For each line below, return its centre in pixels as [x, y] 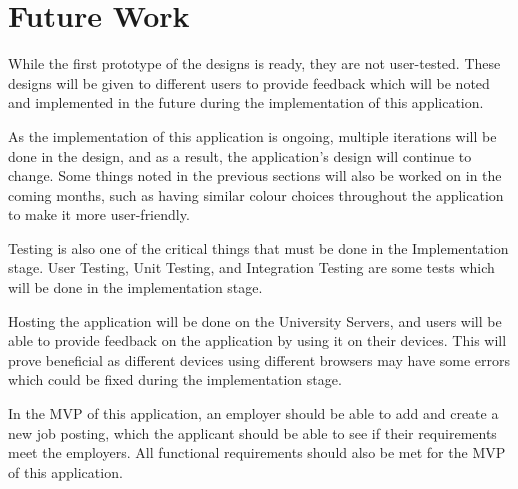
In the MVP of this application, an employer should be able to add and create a [253, 413]
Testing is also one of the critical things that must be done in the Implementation [258, 247]
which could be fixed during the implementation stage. [175, 379]
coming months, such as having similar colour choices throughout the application [256, 194]
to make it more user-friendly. [99, 214]
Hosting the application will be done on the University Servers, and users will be [255, 320]
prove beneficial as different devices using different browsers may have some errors [259, 359]
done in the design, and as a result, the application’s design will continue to [240, 155]
